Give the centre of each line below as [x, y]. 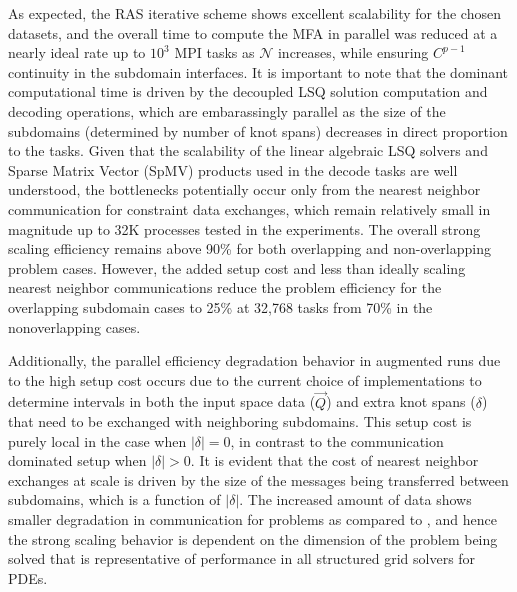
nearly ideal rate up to [77, 52]
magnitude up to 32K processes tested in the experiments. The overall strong [244, 228]
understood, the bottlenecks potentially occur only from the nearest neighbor [244, 189]
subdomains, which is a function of [114, 499]
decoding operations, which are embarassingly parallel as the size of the [227, 110]
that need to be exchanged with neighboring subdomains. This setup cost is [240, 421]
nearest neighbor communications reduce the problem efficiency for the [225, 287]
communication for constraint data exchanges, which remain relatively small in [249, 208]
